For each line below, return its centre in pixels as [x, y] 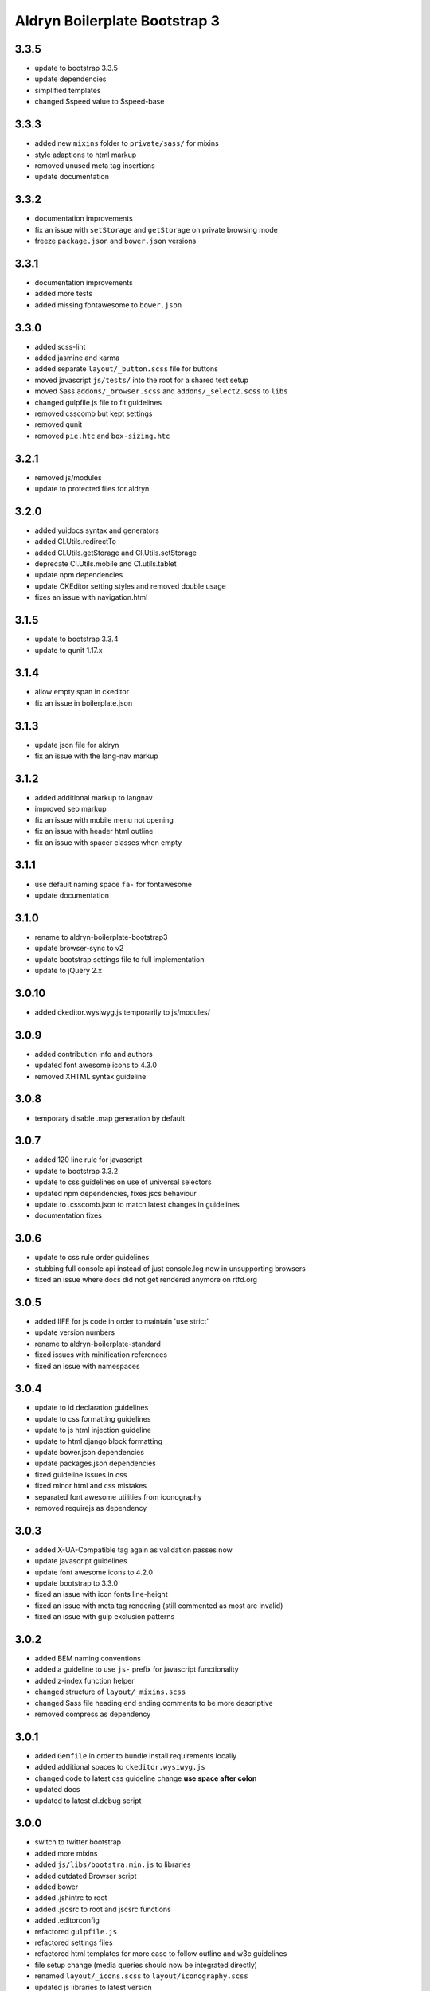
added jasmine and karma [77, 358]
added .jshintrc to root [71, 1898]
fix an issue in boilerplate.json [84, 703]
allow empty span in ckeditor [82, 692]
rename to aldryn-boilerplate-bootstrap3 [101, 937]
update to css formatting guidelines [93, 1418]
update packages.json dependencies [96, 1463]
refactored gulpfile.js [76, 1931]
